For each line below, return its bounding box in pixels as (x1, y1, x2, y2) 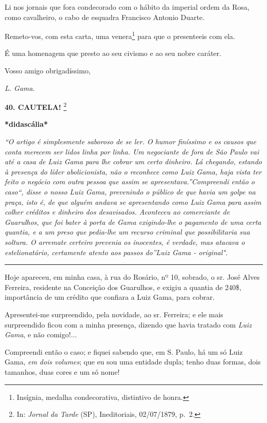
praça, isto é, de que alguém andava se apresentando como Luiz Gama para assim (5, 196, 261, 207)
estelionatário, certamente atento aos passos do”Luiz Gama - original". (5, 246, 228, 257)
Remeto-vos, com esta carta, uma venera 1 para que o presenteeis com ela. (5, 29, 235, 41)
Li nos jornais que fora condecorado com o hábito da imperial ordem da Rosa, (5, 2, 250, 12)
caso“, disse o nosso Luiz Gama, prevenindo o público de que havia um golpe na (5, 186, 256, 197)
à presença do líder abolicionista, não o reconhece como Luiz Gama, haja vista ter (5, 166, 262, 177)
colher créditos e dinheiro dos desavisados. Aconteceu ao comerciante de (5, 206, 230, 217)
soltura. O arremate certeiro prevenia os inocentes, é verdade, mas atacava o (5, 237, 245, 247)
